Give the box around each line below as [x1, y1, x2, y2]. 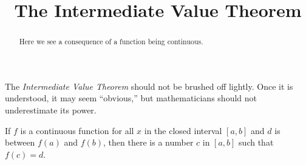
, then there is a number [103, 136, 194, 149]
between [5, 136, 35, 149]
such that [239, 136, 274, 149]
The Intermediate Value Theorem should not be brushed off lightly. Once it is [5, 79, 293, 92]
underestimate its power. [5, 104, 97, 116]
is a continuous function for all [20, 124, 134, 136]
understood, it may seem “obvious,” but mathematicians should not [5, 92, 257, 104]
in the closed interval [144, 124, 222, 136]
